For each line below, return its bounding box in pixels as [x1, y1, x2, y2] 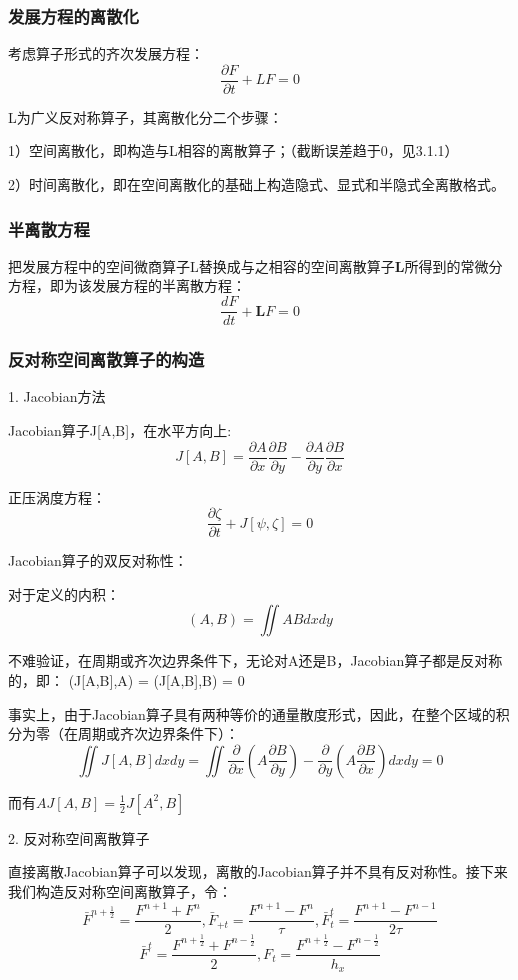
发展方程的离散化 [8, 3, 139, 28]
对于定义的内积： [8, 583, 120, 604]
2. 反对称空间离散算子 [8, 827, 150, 848]
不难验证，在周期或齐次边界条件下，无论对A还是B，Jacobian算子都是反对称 [8, 650, 503, 671]
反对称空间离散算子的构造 [8, 347, 205, 372]
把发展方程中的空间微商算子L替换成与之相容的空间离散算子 [8, 255, 395, 276]
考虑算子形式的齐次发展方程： [8, 43, 204, 64]
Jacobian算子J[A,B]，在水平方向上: [8, 419, 232, 440]
